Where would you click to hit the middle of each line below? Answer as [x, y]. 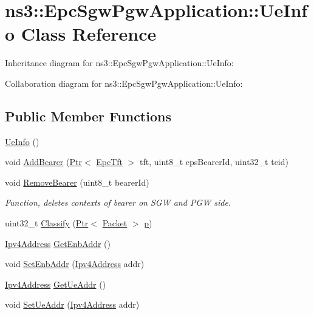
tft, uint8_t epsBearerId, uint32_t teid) [214, 162]
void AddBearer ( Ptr [43, 162]
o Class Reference [81, 34]
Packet [115, 223]
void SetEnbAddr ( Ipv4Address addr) [75, 264]
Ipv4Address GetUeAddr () [56, 284]
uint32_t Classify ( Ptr [47, 223]
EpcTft [110, 162]
